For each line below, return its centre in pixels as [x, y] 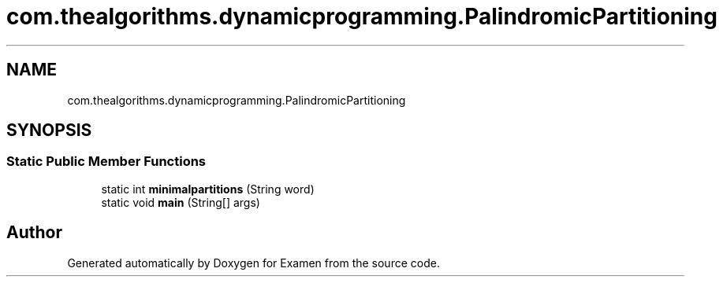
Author [34, 233]
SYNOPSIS [49, 130]
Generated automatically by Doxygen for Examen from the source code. [253, 263]
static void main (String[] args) [181, 202]
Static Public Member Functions [106, 162]
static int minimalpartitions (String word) [208, 189]
